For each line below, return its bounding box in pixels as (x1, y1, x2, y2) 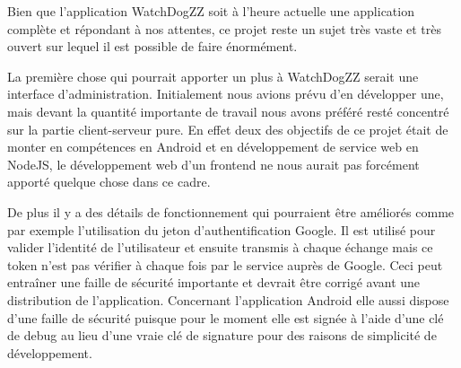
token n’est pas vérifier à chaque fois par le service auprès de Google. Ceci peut (7, 255, 443, 274)
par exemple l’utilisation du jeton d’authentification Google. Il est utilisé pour (7, 220, 436, 239)
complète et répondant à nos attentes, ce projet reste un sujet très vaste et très (7, 19, 442, 38)
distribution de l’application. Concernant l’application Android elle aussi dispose (7, 290, 449, 309)
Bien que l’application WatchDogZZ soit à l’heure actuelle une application (7, 2, 414, 20)
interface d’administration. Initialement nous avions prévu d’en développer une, (7, 84, 444, 103)
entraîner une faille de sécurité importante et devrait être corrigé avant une (7, 273, 421, 292)
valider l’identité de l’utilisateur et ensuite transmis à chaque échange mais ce (7, 238, 433, 257)
